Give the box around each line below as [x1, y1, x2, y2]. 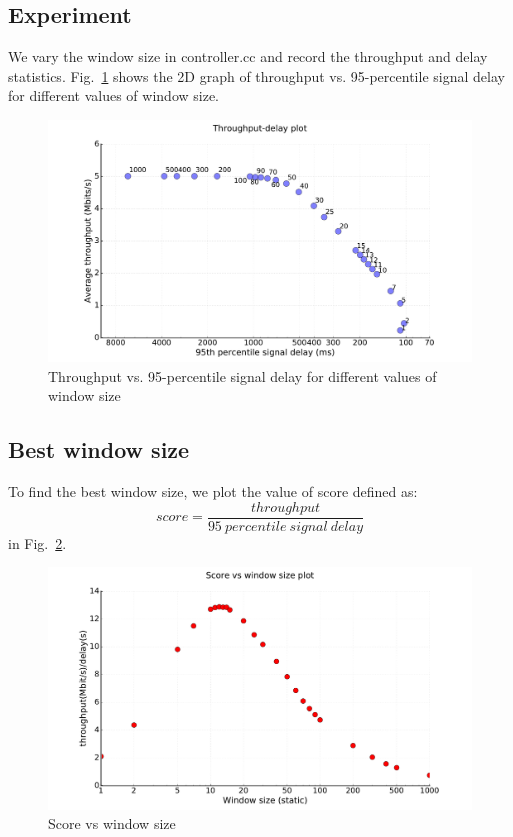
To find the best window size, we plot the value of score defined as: [8, 481, 418, 502]
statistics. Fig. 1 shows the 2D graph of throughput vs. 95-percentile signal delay [8, 65, 505, 86]
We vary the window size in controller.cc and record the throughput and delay [8, 46, 488, 67]
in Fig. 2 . [8, 532, 67, 553]
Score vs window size [48, 813, 176, 834]
